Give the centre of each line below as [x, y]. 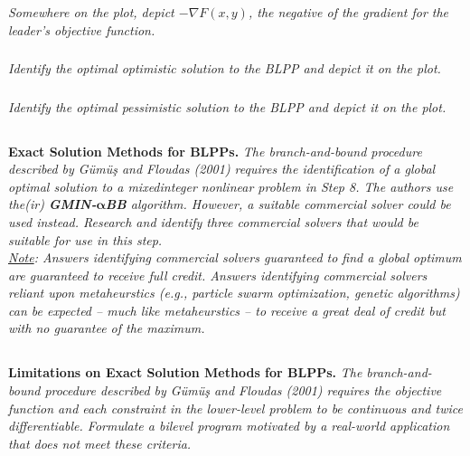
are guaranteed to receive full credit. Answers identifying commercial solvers [218, 275]
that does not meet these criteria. [100, 443]
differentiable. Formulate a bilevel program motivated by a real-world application [229, 426]
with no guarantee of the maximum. [107, 328]
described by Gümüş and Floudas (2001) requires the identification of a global [222, 169]
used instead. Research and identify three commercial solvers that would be [213, 221]
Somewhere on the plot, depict [91, 11]
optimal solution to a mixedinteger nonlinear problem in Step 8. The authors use [231, 186]
